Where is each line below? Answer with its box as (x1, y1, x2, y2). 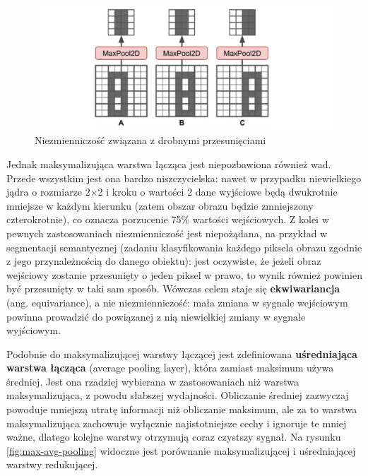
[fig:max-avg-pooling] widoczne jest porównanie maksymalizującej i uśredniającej (6, 443, 356, 458)
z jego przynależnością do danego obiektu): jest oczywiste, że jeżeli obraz (6, 254, 321, 268)
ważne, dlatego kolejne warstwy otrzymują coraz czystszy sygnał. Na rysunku (6, 429, 341, 444)
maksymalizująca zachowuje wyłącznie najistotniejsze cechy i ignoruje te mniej (6, 415, 347, 430)
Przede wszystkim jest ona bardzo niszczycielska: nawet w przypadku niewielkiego (6, 170, 362, 185)
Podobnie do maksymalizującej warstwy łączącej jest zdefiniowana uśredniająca (6, 346, 357, 361)
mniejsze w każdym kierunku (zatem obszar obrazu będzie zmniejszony (6, 198, 314, 213)
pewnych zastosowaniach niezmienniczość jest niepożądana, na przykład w (6, 225, 328, 240)
